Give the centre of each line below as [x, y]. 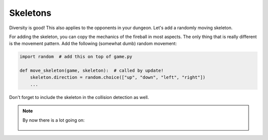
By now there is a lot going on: [54, 120]
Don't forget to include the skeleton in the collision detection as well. [79, 97]
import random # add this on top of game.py [76, 57]
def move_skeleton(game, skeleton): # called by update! [92, 71]
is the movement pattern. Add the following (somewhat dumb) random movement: [93, 44]
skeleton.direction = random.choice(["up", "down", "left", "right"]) [118, 77]
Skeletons [30, 13]
